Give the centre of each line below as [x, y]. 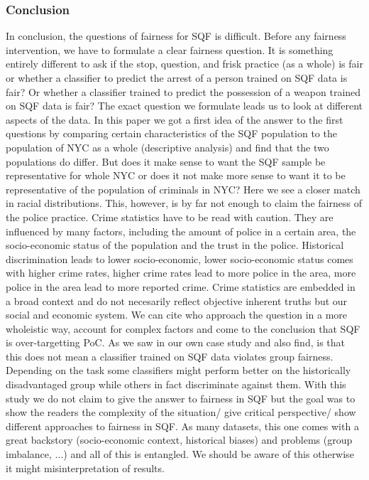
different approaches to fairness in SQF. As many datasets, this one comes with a [182, 426]
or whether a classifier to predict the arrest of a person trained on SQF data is [177, 78]
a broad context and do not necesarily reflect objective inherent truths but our [177, 300]
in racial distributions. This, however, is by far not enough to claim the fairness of [184, 203]
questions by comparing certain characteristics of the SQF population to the [171, 133]
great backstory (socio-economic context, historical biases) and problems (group [179, 440]
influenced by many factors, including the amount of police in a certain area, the [181, 231]
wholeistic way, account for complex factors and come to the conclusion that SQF [183, 328]
